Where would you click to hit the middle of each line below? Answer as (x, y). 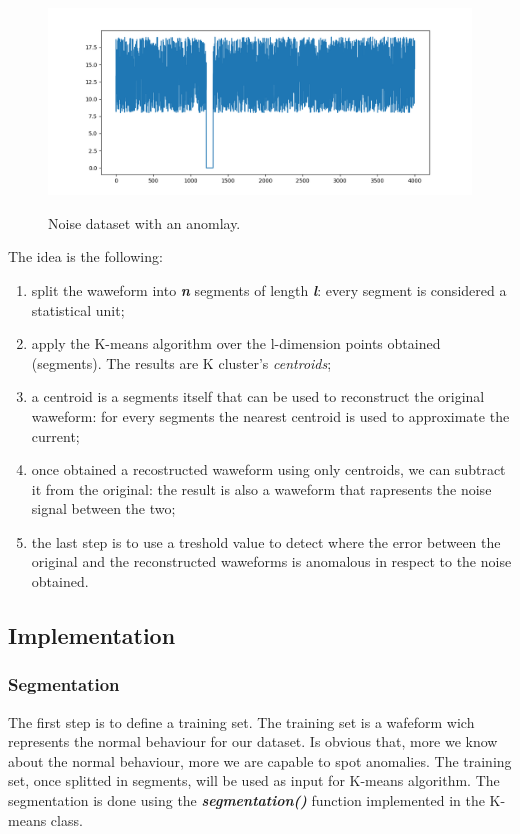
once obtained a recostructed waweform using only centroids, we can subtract (268, 469)
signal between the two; (103, 508)
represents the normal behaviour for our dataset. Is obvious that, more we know (253, 741)
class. (66, 819)
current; (55, 435)
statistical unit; (78, 309)
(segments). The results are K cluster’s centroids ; (181, 362)
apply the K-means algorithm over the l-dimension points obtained (236, 343)
